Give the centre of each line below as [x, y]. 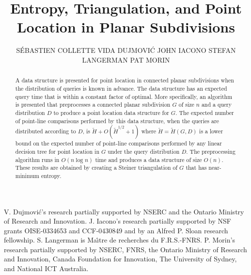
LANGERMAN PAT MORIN [126, 59]
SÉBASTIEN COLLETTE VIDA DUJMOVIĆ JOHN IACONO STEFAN [126, 50]
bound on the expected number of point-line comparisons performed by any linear [118, 143]
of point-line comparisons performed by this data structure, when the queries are [117, 121]
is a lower [211, 131]
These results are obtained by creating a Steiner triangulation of [96, 168]
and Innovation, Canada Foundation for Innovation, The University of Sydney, [120, 259]
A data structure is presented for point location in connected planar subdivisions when [125, 80]
